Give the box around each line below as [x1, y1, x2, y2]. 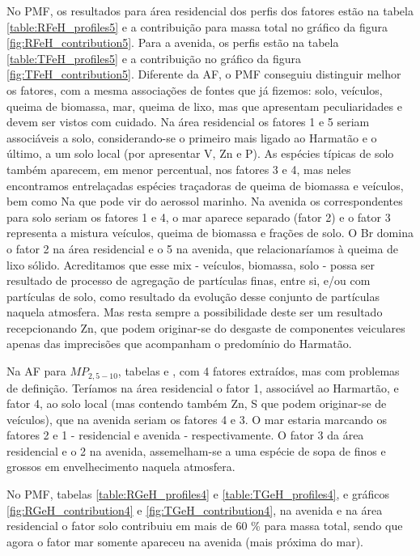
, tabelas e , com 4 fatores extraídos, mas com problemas [117, 363, 400, 380]
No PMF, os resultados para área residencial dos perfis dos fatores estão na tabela [6, 2, 414, 19]
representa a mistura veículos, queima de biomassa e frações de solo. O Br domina [6, 224, 414, 241]
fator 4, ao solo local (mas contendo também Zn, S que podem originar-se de [6, 395, 387, 412]
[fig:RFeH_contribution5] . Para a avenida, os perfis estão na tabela [6, 34, 339, 51]
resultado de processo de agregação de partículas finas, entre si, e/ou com [6, 272, 371, 289]
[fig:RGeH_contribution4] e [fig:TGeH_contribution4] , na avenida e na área [6, 501, 383, 518]
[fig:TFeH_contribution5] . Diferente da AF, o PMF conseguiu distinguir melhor [6, 66, 401, 83]
